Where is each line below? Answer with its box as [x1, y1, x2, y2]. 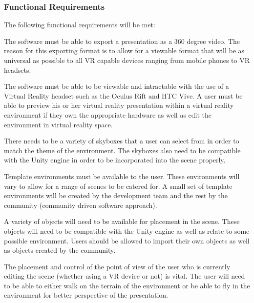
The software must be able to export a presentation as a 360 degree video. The [4, 36, 240, 46]
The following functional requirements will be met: [4, 20, 155, 30]
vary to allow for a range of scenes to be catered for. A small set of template [4, 181, 233, 191]
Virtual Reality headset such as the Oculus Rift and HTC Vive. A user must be [4, 90, 243, 101]
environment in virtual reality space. [4, 119, 113, 129]
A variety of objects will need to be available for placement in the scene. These [4, 216, 240, 226]
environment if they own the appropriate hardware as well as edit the [4, 109, 212, 120]
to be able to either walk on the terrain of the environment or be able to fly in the [4, 280, 250, 290]
